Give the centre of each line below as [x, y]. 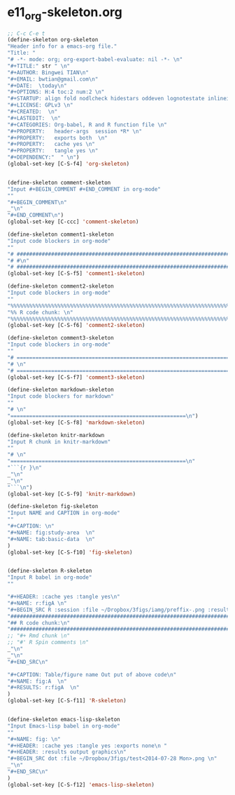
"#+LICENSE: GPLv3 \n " [40, 105]
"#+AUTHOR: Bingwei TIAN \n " [48, 72]
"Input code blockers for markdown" [60, 396]
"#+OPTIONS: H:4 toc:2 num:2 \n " [56, 92]
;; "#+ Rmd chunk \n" [39, 636]
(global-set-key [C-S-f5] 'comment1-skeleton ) [76, 274]
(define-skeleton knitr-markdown [56, 435]
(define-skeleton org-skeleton [53, 40]
